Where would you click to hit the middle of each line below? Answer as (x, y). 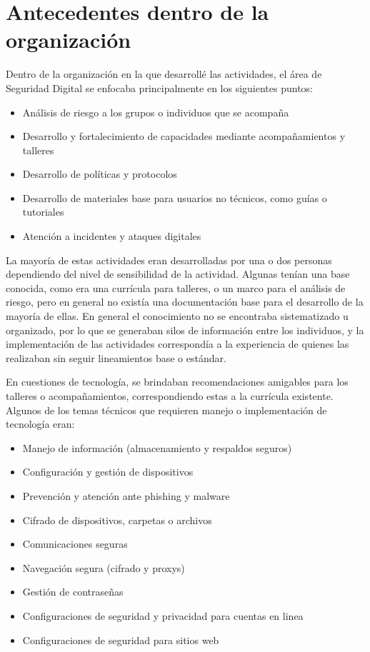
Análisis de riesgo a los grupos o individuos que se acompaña (156, 112)
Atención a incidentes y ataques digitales (112, 236)
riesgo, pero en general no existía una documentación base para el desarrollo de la (185, 302)
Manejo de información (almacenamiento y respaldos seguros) (157, 447)
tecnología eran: (40, 424)
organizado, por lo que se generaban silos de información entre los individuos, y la (185, 330)
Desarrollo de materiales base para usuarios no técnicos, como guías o (175, 197)
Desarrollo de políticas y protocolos (100, 174)
